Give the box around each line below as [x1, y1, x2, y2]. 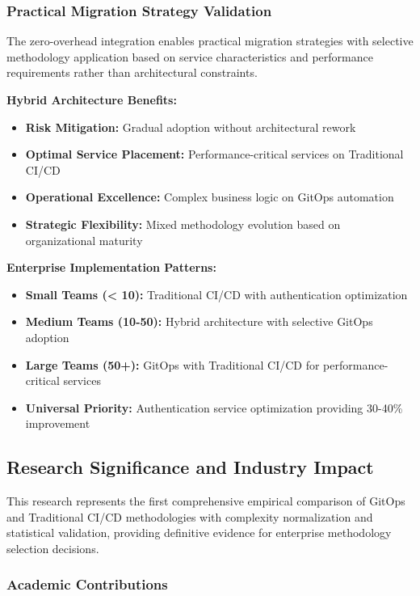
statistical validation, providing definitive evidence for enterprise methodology [6, 524, 392, 541]
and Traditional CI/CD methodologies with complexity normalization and [6, 508, 373, 525]
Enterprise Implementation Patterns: [6, 259, 216, 276]
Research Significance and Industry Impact [6, 454, 374, 480]
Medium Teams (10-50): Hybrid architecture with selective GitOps [25, 313, 373, 330]
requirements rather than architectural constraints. [6, 64, 258, 81]
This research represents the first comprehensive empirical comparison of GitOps [6, 492, 405, 509]
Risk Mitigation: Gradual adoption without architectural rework [25, 118, 356, 135]
